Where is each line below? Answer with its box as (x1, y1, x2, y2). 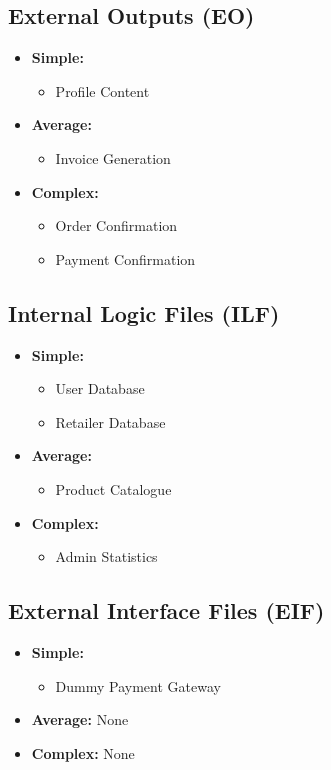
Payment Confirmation (55, 248, 196, 269)
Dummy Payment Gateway (55, 675, 221, 696)
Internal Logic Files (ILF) (8, 297, 280, 328)
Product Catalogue (55, 478, 172, 499)
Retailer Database (55, 411, 166, 432)
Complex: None (31, 742, 135, 763)
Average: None (31, 709, 129, 730)
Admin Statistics (55, 546, 158, 567)
